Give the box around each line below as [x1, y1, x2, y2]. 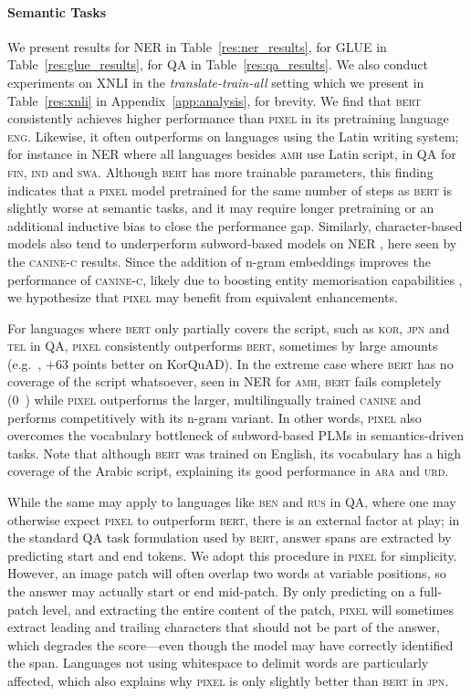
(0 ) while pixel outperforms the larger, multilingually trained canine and [7, 390, 422, 409]
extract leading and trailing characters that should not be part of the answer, [7, 617, 440, 637]
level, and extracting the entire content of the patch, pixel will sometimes [42, 599, 454, 618]
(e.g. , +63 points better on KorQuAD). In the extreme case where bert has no [7, 353, 454, 373]
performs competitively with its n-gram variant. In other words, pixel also [7, 407, 422, 427]
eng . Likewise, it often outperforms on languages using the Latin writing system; [7, 126, 459, 145]
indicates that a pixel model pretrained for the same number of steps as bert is [7, 180, 453, 199]
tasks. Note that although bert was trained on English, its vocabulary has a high [7, 443, 462, 462]
